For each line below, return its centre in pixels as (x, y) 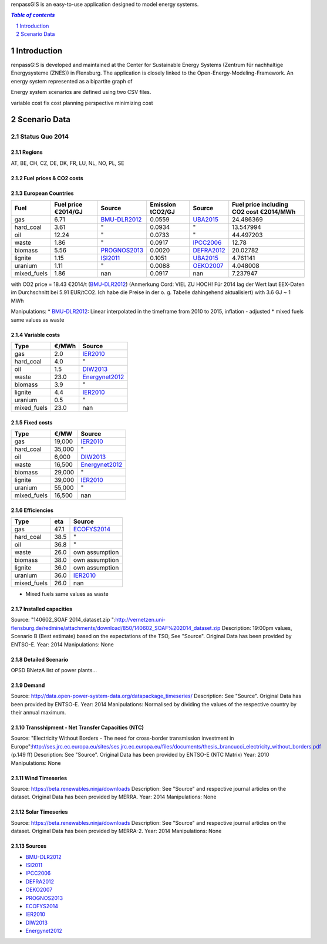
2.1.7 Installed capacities (42, 609)
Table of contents (33, 15)
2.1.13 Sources (29, 846)
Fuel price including (260, 204)
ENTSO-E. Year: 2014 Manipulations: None (63, 644)
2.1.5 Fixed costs (32, 422)
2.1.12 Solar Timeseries (39, 812)
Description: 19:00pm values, (257, 628)
